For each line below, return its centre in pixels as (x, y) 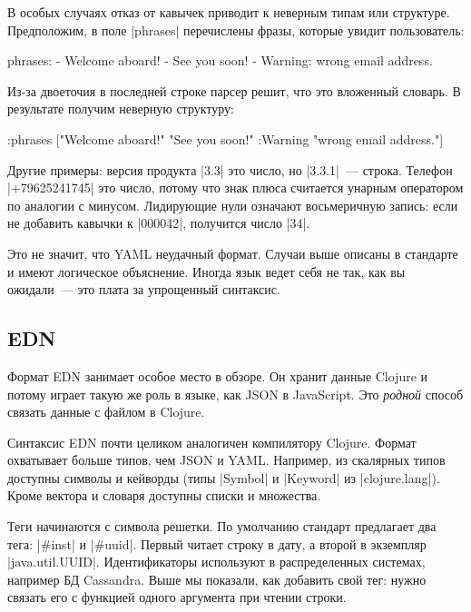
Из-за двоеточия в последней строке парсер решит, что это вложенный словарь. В (234, 90)
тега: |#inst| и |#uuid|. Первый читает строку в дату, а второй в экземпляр (217, 543)
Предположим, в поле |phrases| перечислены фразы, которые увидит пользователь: (236, 30)
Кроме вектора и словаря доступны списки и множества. (164, 495)
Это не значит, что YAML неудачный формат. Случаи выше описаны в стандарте (233, 253)
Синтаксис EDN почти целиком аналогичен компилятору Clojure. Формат (212, 442)
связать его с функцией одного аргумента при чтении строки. (177, 597)
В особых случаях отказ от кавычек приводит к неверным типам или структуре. (229, 12)
